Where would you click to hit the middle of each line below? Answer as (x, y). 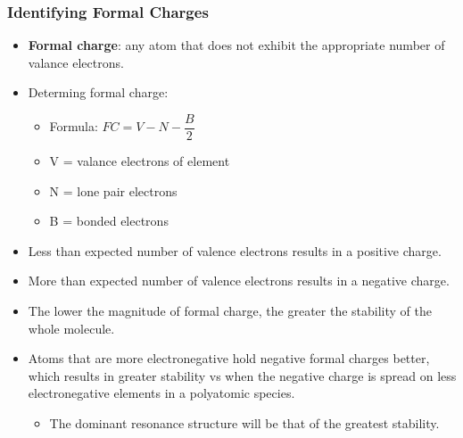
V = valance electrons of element (140, 161)
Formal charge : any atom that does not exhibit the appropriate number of (236, 45)
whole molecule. (71, 328)
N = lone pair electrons (113, 190)
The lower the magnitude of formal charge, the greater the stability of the (230, 311)
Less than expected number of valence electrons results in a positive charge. (235, 250)
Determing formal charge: (98, 92)
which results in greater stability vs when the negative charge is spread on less (242, 375)
